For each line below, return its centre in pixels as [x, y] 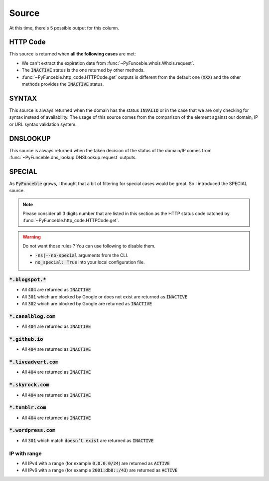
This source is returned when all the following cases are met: [73, 54]
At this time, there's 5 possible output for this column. [64, 28]
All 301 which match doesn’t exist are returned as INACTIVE [88, 440]
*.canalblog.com [32, 316]
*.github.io [26, 339]
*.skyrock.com [29, 385]
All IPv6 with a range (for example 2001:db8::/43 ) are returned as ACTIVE [100, 470]
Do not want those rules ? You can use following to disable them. [89, 246]
